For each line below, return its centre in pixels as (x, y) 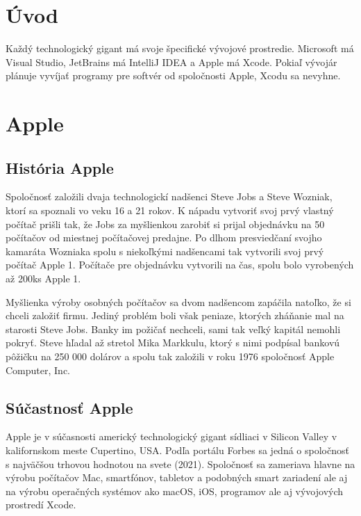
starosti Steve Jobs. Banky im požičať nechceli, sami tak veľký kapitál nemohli (173, 329)
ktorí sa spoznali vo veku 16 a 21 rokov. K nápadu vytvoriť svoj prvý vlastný (170, 210)
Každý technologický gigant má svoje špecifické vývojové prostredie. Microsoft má (180, 48)
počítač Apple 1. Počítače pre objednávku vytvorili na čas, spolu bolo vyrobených (180, 265)
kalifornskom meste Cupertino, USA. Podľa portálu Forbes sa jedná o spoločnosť (177, 450)
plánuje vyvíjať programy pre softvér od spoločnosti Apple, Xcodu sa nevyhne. (173, 75)
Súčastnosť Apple (69, 407)
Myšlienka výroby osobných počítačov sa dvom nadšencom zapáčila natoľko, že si (178, 301)
